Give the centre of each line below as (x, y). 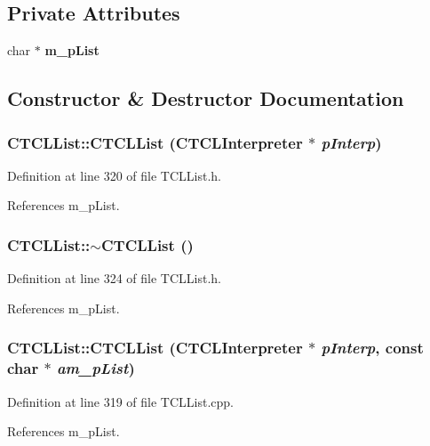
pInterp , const (372, 348)
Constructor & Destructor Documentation (206, 98)
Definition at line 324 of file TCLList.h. (115, 278)
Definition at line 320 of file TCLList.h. (115, 175)
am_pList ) (96, 368)
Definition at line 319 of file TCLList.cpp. (121, 401)
